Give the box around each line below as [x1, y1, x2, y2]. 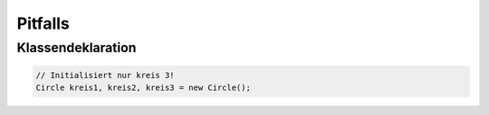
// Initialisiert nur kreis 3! [35, 70, 176, 80]
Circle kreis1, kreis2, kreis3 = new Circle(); [35, 83, 251, 93]
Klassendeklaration [16, 40, 137, 56]
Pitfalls [16, 13, 70, 33]
